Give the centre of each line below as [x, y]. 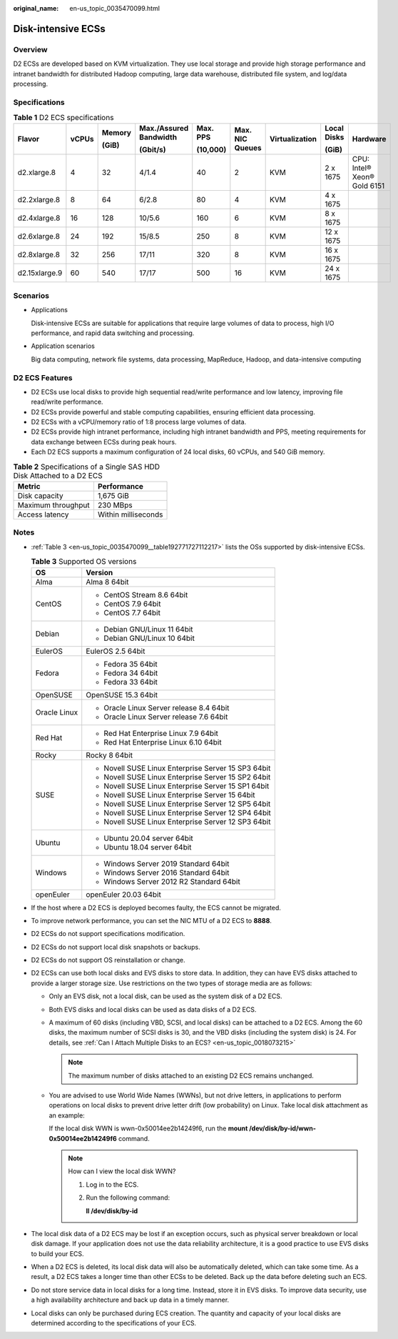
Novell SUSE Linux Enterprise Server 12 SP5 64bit [187, 804]
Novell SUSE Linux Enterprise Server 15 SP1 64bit [187, 786]
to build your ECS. [58, 1253]
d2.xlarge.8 [37, 173]
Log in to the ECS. [112, 1184]
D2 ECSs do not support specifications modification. [108, 934]
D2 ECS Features [43, 377]
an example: [67, 1115]
